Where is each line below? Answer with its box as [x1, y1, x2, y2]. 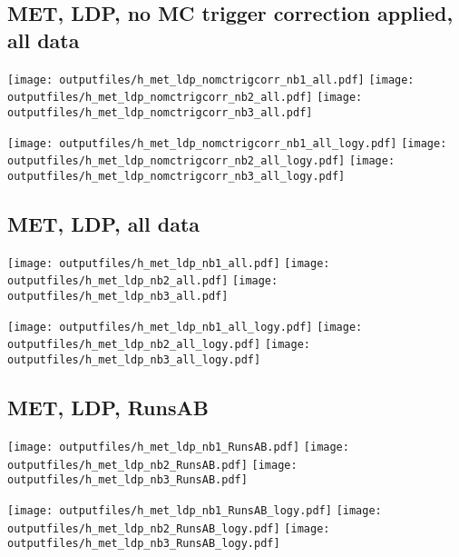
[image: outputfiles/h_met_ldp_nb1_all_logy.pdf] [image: [7, 320, 363, 333]
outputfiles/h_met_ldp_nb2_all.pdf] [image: [7, 274, 278, 288]
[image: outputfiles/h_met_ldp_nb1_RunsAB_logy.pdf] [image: [7, 503, 382, 517]
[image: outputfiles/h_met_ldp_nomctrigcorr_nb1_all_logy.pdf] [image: [7, 136, 447, 150]
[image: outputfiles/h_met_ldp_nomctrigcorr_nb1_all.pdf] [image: [7, 73, 415, 86]
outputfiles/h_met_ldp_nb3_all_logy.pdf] [7, 353, 261, 367]
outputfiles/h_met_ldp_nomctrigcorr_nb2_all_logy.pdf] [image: [7, 154, 396, 168]
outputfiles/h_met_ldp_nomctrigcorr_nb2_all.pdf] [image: [7, 91, 363, 104]
